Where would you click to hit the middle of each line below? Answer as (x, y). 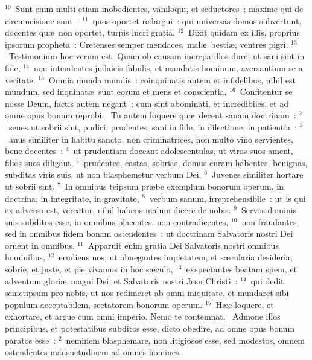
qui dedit (267, 281)
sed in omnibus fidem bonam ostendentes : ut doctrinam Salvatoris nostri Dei (149, 233)
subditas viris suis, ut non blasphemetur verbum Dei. (103, 174)
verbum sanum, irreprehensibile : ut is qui (228, 198)
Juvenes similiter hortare (257, 174)
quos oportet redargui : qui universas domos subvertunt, (197, 20)
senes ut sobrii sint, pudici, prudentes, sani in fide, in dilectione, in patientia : (153, 127)
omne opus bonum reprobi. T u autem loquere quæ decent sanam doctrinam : (151, 115)
